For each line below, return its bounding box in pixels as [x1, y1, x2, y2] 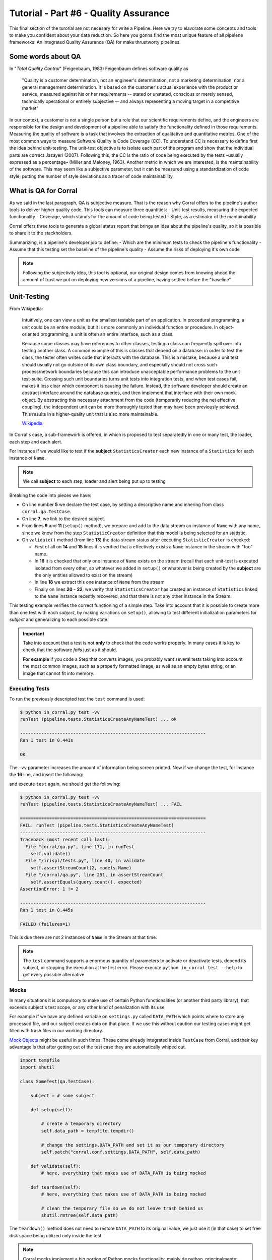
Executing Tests [9, 685, 50, 692]
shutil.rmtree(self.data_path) [41, 1213, 118, 1218]
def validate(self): [30, 1163, 82, 1169]
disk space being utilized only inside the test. [9, 1232, 103, 1238]
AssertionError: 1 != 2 [20, 886, 79, 892]
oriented [22, 331, 40, 337]
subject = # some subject [30, 1093, 95, 1098]
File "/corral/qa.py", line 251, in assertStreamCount [25, 872, 164, 878]
